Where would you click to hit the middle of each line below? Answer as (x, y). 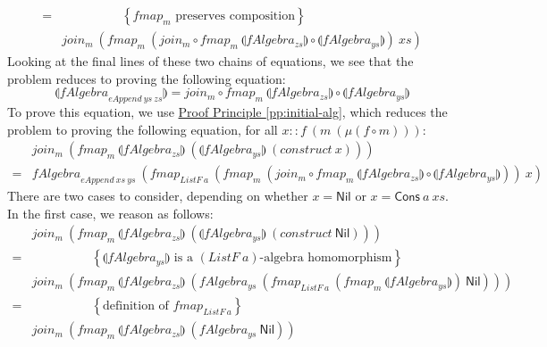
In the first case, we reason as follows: (110, 213)
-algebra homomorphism (326, 258)
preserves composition (235, 17)
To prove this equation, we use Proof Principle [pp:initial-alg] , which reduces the (227, 112)
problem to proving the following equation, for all (143, 129)
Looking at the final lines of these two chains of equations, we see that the (210, 61)
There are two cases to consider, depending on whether (158, 196)
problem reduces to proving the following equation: (147, 78)
